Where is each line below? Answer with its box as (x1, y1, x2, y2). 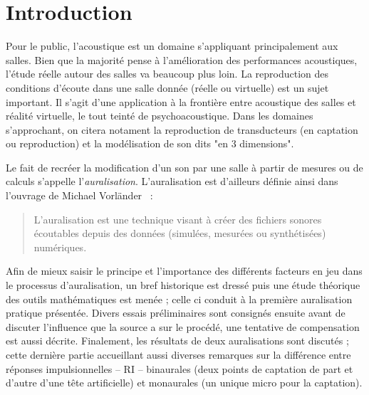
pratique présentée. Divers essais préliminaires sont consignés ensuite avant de (6, 305, 345, 320)
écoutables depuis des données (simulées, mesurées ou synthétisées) (33, 226, 326, 241)
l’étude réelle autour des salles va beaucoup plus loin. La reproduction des (6, 66, 329, 81)
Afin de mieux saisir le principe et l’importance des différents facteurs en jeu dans (6, 263, 363, 278)
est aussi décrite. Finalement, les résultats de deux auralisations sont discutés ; (6, 333, 349, 348)
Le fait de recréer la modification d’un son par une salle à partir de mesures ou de (6, 159, 363, 174)
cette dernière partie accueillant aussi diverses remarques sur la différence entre (6, 347, 351, 362)
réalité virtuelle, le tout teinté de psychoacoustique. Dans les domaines (6, 108, 313, 123)
